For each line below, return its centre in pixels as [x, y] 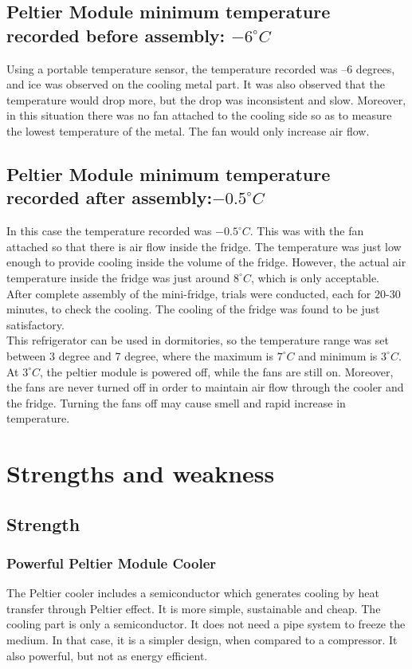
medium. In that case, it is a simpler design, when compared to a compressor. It [202, 640]
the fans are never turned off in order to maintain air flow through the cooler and [205, 387]
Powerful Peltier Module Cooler [112, 563]
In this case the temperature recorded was [109, 231]
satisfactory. [35, 324]
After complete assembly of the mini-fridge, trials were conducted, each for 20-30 [204, 293]
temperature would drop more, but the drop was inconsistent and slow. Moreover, [206, 99]
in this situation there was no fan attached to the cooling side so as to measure [199, 115]
